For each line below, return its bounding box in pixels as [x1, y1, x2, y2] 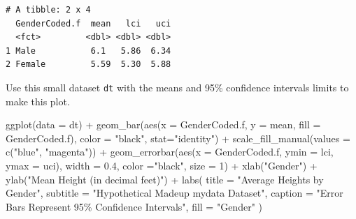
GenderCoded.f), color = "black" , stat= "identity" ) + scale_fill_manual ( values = [6, 130, 350, 145]
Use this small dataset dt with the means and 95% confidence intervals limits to [6, 80, 349, 94]
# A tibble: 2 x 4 [6, 5, 91, 15]
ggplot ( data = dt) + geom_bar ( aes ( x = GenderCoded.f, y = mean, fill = [6, 117, 321, 132]
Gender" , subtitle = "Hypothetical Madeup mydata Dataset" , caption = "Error [6, 186, 343, 200]
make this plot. [6, 93, 70, 108]
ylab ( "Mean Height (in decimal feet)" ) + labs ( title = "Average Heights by [6, 172, 324, 186]
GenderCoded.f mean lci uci [15, 18, 171, 29]
